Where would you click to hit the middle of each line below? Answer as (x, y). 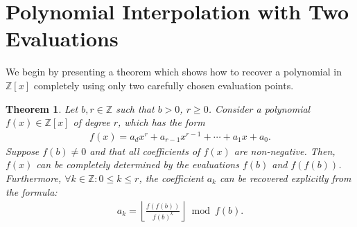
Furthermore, (34, 178)
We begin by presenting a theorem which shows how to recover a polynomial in (174, 72)
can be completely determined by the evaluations (138, 164)
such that (135, 108)
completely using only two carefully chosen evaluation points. (164, 85)
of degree (92, 122)
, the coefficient (171, 178)
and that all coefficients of (145, 151)
